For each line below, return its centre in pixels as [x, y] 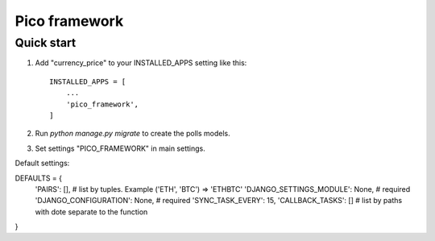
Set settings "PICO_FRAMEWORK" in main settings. [120, 148]
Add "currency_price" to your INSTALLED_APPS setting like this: [141, 63]
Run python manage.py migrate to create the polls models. [133, 134]
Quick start [46, 43]
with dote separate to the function [91, 212]
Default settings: [42, 163]
